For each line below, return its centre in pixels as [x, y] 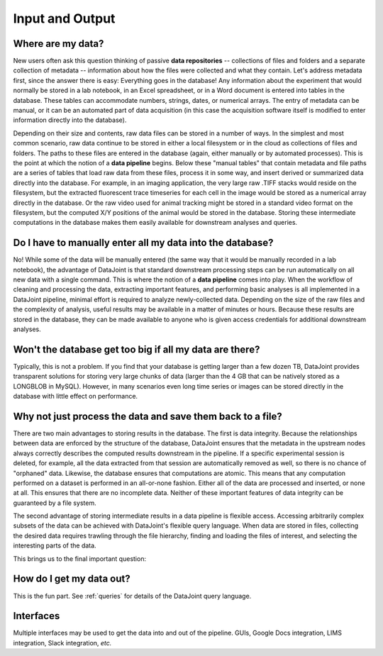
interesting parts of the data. [55, 545]
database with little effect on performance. [76, 396]
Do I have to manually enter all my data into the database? [143, 243]
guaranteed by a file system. [55, 503]
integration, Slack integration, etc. [62, 643]
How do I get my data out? [72, 579]
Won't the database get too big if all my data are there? [137, 349]
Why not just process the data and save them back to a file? [148, 416]
